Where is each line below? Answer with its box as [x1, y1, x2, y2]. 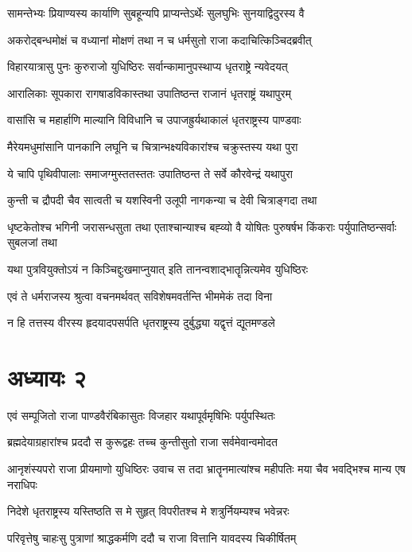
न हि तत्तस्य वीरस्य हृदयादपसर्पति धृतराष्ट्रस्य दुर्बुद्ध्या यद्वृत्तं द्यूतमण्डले [7, 314, 275, 331]
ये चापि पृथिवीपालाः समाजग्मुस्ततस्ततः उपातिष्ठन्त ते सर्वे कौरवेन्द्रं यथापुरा [7, 165, 293, 181]
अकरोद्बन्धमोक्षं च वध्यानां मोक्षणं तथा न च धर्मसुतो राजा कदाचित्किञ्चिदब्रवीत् [7, 31, 312, 48]
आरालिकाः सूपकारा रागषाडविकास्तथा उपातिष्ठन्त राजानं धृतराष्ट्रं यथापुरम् [7, 84, 291, 101]
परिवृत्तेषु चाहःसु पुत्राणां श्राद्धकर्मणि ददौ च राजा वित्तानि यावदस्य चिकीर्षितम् [7, 529, 297, 546]
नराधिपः [7, 476, 37, 492]
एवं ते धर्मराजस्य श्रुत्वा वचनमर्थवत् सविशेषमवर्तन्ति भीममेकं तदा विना [7, 287, 273, 304]
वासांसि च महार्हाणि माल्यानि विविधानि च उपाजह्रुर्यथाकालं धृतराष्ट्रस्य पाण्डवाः [7, 111, 301, 128]
